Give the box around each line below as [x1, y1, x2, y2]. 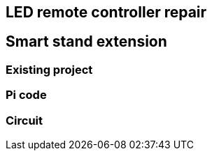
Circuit [6, 113, 43, 127]
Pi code [6, 88, 47, 102]
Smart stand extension [6, 33, 167, 51]
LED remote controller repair [6, 3, 207, 21]
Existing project [6, 62, 93, 77]
